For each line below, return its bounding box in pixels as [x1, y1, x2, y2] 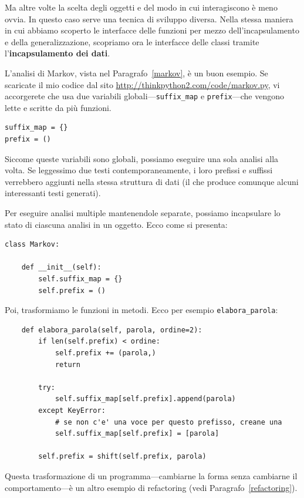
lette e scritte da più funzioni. [5, 101, 112, 113]
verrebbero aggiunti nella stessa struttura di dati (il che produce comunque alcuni [5, 175, 299, 187]
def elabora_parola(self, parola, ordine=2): [21, 325, 202, 334]
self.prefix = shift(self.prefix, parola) [38, 452, 207, 461]
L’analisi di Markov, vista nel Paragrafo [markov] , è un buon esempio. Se [5, 66, 268, 79]
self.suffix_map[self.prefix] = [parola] [55, 429, 219, 438]
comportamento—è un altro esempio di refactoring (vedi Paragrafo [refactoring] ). [5, 481, 298, 493]
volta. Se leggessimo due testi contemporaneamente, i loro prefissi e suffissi [5, 164, 273, 176]
